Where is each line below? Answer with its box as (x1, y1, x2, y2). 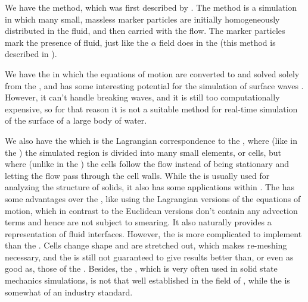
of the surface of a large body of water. (5, 114, 147, 127)
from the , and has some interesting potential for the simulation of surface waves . (5, 79, 304, 92)
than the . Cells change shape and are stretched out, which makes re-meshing (5, 239, 287, 251)
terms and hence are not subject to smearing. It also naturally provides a (5, 216, 272, 228)
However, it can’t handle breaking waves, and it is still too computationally (5, 91, 280, 103)
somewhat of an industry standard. (5, 285, 133, 298)
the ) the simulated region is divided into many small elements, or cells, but (5, 146, 281, 158)
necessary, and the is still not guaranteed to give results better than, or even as (5, 250, 294, 263)
